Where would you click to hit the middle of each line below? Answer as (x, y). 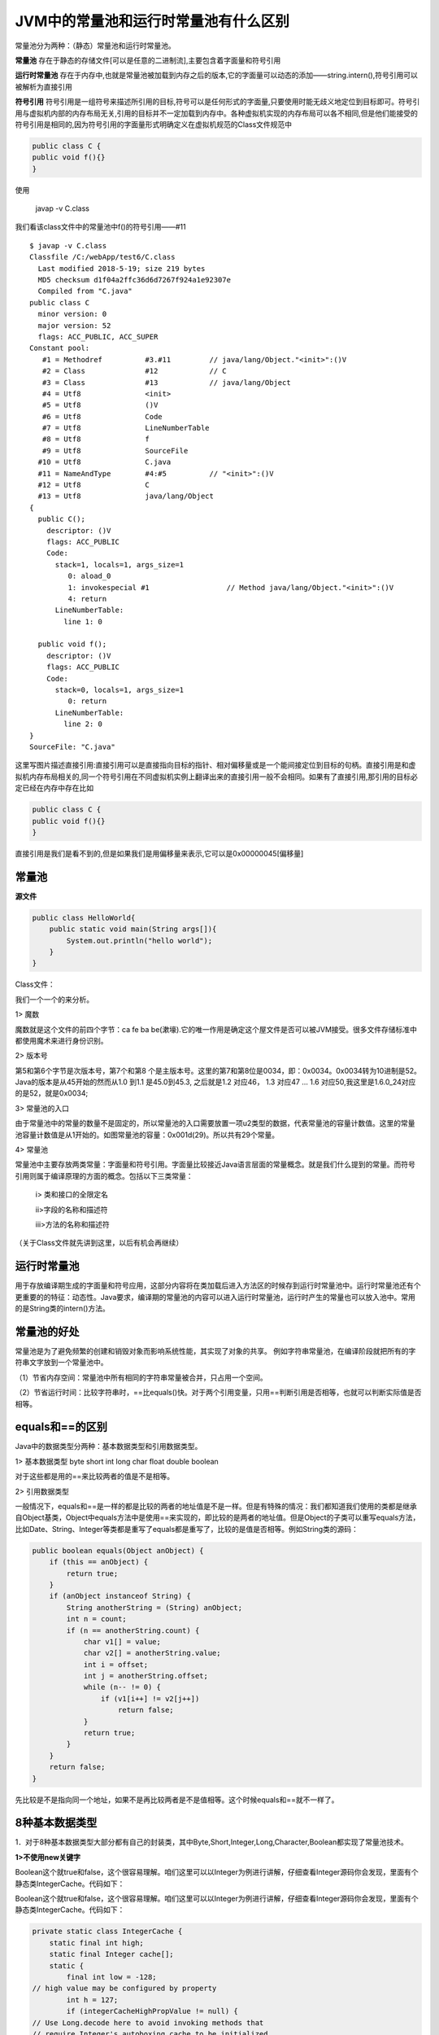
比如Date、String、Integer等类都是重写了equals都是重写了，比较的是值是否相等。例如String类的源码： (187, 1529)
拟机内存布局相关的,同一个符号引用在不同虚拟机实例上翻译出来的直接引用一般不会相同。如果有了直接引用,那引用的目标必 (217, 777)
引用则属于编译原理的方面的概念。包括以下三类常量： (104, 1175)
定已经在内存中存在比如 (54, 788)
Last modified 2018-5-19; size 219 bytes (122, 268)
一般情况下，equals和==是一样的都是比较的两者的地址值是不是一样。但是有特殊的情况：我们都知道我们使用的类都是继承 (216, 1507)
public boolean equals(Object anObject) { (118, 1550)
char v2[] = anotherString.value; (152, 1653)
